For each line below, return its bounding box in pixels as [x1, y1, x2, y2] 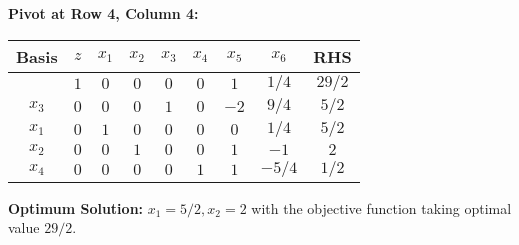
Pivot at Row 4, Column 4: [8, 3, 199, 23]
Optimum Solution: [8, 197, 144, 218]
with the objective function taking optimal [251, 197, 512, 218]
